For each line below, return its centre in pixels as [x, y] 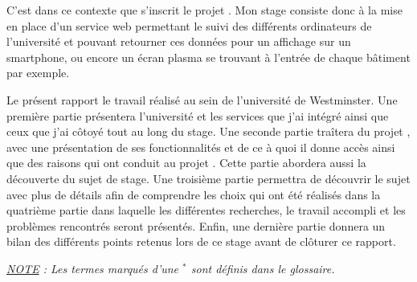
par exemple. [38, 73]
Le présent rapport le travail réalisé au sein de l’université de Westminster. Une [202, 99]
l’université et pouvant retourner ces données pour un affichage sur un [179, 41]
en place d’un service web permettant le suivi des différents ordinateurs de [189, 25]
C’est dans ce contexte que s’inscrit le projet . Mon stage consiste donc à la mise [204, 10]
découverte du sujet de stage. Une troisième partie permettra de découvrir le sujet [208, 178]
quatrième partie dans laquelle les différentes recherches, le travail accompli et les [206, 210]
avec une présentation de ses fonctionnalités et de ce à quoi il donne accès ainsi [201, 147]
